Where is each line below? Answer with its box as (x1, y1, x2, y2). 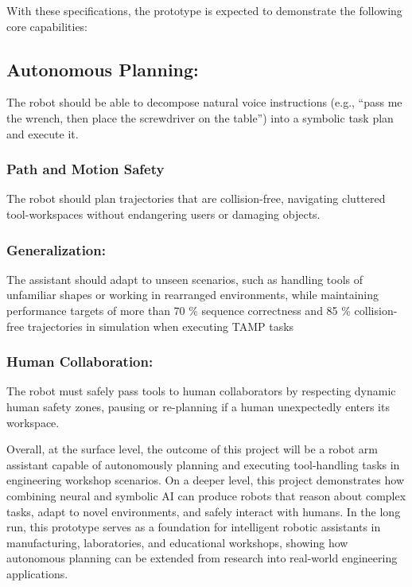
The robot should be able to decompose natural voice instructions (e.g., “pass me (6, 94, 402, 111)
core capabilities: (6, 17, 88, 34)
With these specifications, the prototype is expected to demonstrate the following (6, 2, 402, 18)
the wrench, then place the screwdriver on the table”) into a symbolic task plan (6, 109, 394, 126)
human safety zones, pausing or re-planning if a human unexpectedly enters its (6, 398, 390, 414)
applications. (6, 565, 68, 581)
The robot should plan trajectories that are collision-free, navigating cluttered (6, 190, 386, 207)
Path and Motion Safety (6, 159, 165, 179)
